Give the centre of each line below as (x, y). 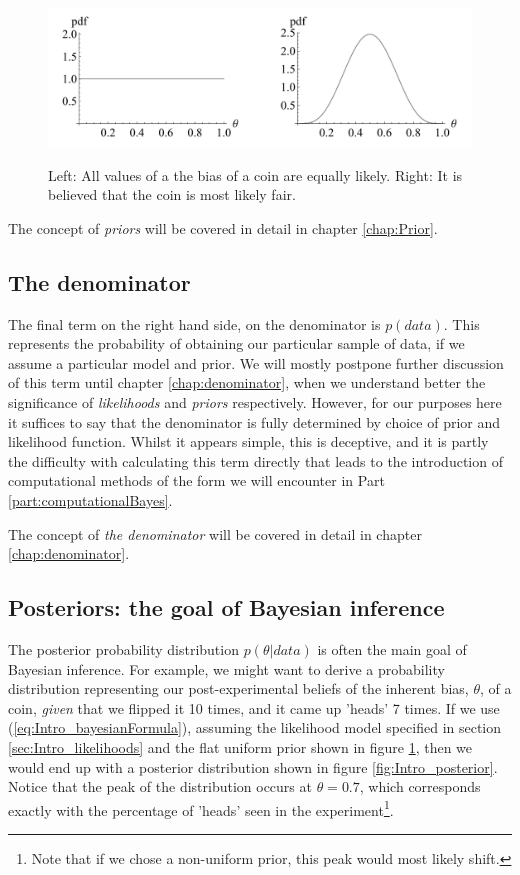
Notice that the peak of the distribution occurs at (160, 786)
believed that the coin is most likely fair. (172, 194)
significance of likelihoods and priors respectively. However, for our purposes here (255, 402)
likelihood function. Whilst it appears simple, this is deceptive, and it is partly (248, 441)
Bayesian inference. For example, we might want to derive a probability (226, 668)
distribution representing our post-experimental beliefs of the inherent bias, (238, 688)
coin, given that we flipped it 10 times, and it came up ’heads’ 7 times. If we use (254, 707)
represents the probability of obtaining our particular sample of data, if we (236, 343)
